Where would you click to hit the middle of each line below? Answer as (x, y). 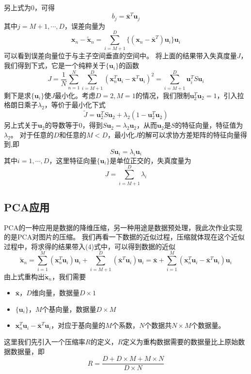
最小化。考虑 (75, 95)
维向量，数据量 (55, 293)
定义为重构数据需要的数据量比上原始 (180, 341)
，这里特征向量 (73, 160)
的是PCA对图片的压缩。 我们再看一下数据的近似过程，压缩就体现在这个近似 (124, 237)
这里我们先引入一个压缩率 (45, 341)
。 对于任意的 (32, 134)
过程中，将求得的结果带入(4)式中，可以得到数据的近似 (90, 246)
